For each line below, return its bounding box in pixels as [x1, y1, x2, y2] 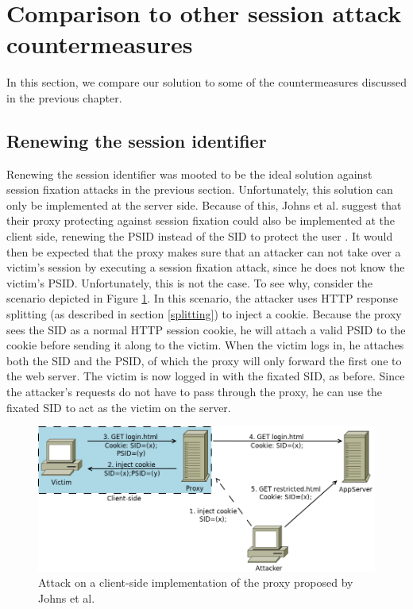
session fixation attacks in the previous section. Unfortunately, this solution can [6, 181, 393, 198]
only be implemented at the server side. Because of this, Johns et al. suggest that [6, 196, 402, 213]
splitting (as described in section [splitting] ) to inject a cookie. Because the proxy [6, 306, 402, 322]
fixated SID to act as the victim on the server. [6, 399, 231, 415]
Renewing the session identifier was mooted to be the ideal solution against [6, 165, 372, 182]
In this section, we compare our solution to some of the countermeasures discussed [6, 74, 407, 91]
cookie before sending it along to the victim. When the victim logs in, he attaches [6, 337, 404, 353]
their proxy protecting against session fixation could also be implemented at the [6, 212, 395, 229]
